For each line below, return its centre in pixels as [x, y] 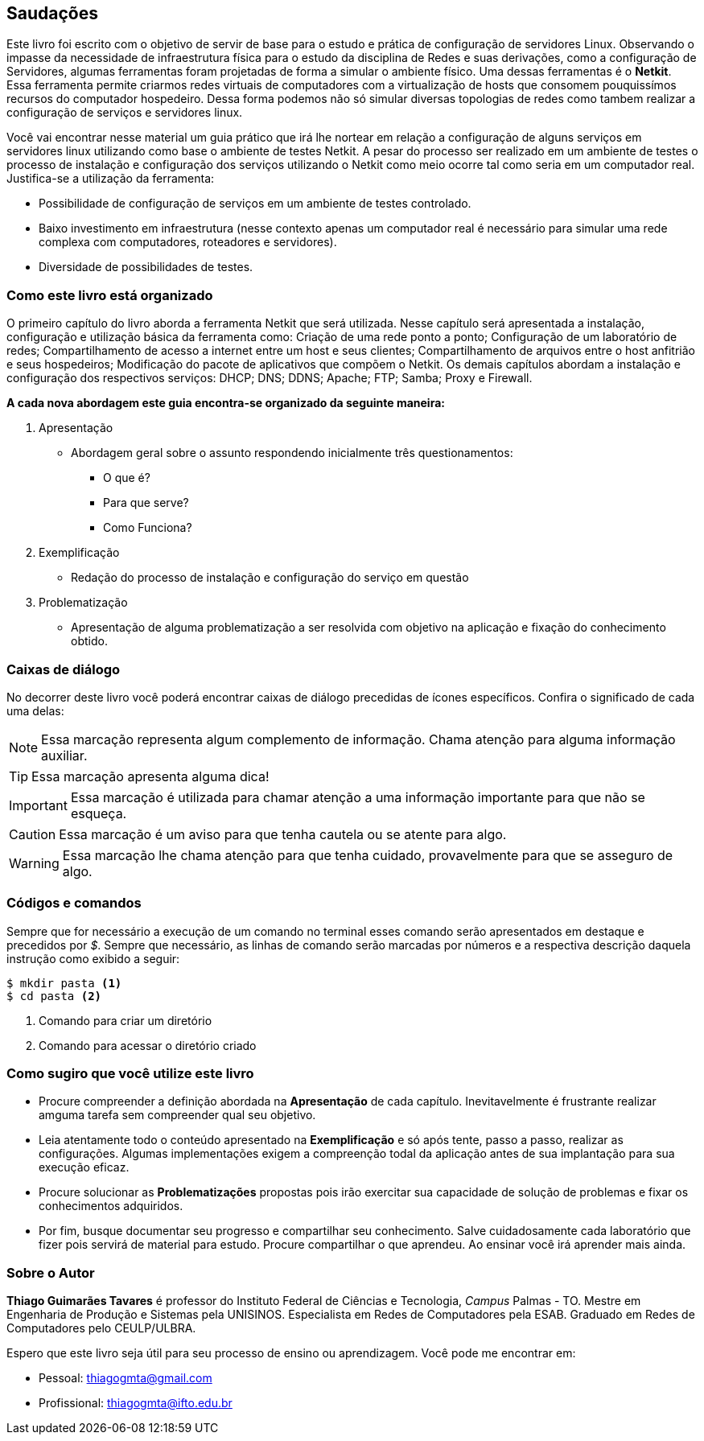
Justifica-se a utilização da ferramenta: [111, 179]
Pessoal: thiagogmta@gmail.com [126, 1378]
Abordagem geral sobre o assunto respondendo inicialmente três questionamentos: [292, 453]
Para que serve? [146, 503]
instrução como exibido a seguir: [93, 958]
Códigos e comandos [74, 903]
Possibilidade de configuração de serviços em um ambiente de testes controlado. [255, 204]
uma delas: [35, 710]
